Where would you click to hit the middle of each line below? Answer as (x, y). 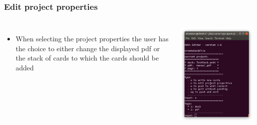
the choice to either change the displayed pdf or (88, 48)
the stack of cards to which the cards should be (87, 58)
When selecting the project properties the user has (92, 39)
